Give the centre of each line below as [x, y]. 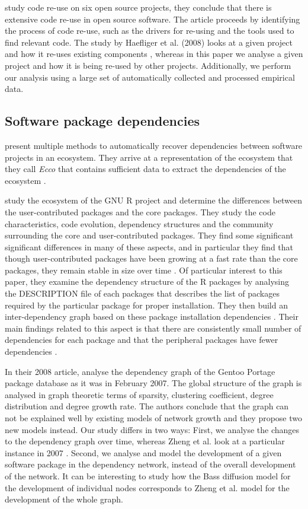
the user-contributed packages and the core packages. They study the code [140, 211]
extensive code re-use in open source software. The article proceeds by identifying [153, 19]
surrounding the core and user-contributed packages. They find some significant [149, 235]
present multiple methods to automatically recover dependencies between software [154, 145]
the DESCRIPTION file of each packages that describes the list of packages [142, 293]
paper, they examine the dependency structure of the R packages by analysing [147, 281]
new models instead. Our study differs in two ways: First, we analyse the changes [152, 429]
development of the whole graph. [64, 499]
